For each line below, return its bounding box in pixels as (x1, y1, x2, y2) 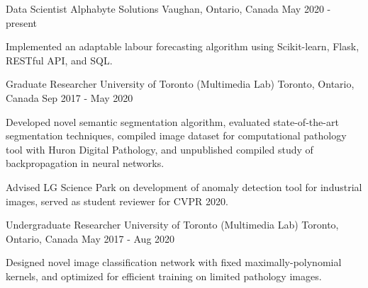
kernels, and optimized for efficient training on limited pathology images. (6, 268, 322, 283)
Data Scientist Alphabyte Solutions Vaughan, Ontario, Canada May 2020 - (6, 1, 331, 16)
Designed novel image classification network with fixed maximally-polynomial (6, 255, 342, 270)
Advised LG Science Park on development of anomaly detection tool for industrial (6, 179, 362, 194)
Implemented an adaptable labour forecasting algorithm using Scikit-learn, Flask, (6, 39, 359, 54)
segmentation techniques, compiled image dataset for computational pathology (6, 128, 347, 143)
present (6, 15, 38, 30)
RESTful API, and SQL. (6, 52, 113, 67)
